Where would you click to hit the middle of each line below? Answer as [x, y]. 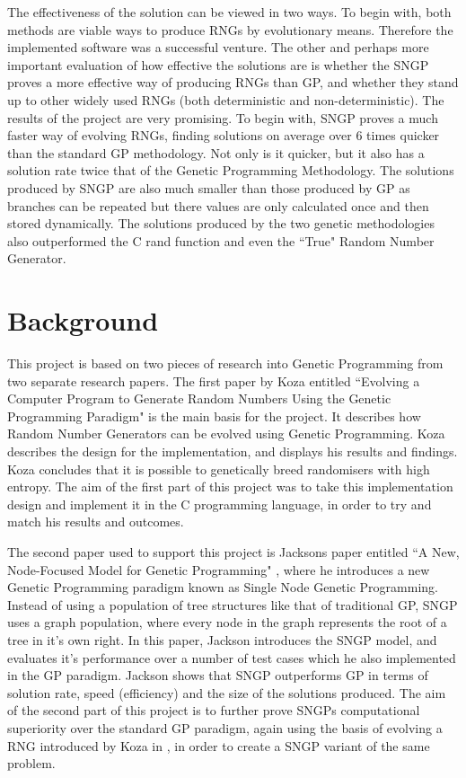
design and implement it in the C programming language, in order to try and [220, 504]
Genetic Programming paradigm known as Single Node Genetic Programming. [223, 587]
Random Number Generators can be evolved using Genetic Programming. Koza [226, 433]
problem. [31, 763]
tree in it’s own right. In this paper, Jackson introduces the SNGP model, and [222, 639]
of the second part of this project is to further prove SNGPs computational [214, 710]
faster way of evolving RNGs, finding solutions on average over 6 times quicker [224, 135]
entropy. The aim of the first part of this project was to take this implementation [230, 486]
